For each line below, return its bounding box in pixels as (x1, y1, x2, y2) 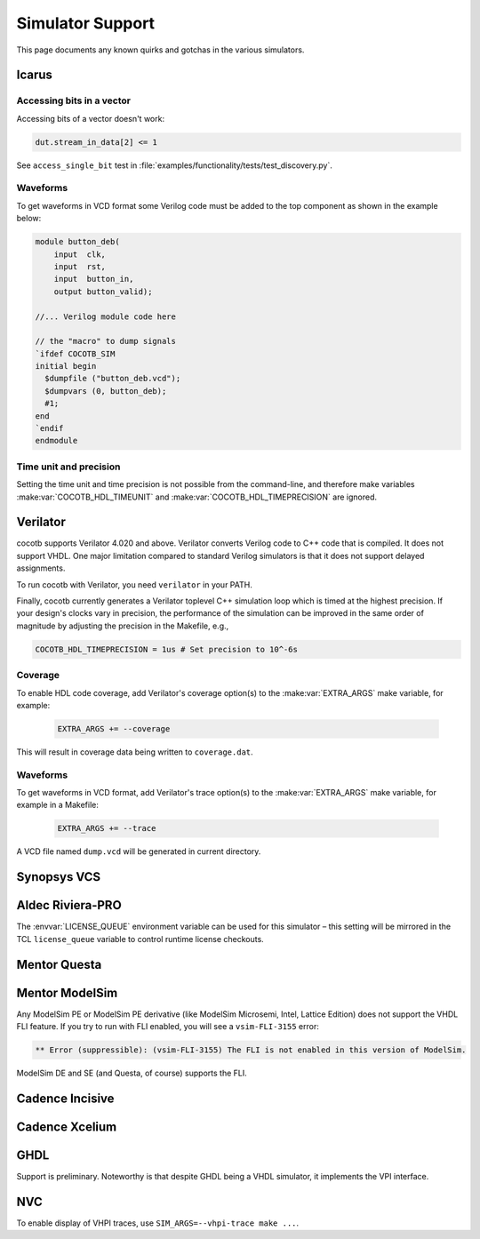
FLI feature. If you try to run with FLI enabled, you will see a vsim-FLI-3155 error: (16, 1021, 319, 1032)
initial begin (35, 361, 97, 372)
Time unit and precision (16, 460, 121, 473)
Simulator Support (16, 13, 156, 33)
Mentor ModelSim (16, 985, 118, 1000)
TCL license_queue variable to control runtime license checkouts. (16, 933, 264, 944)
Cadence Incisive (16, 1091, 115, 1106)
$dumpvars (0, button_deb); (44, 386, 167, 396)
